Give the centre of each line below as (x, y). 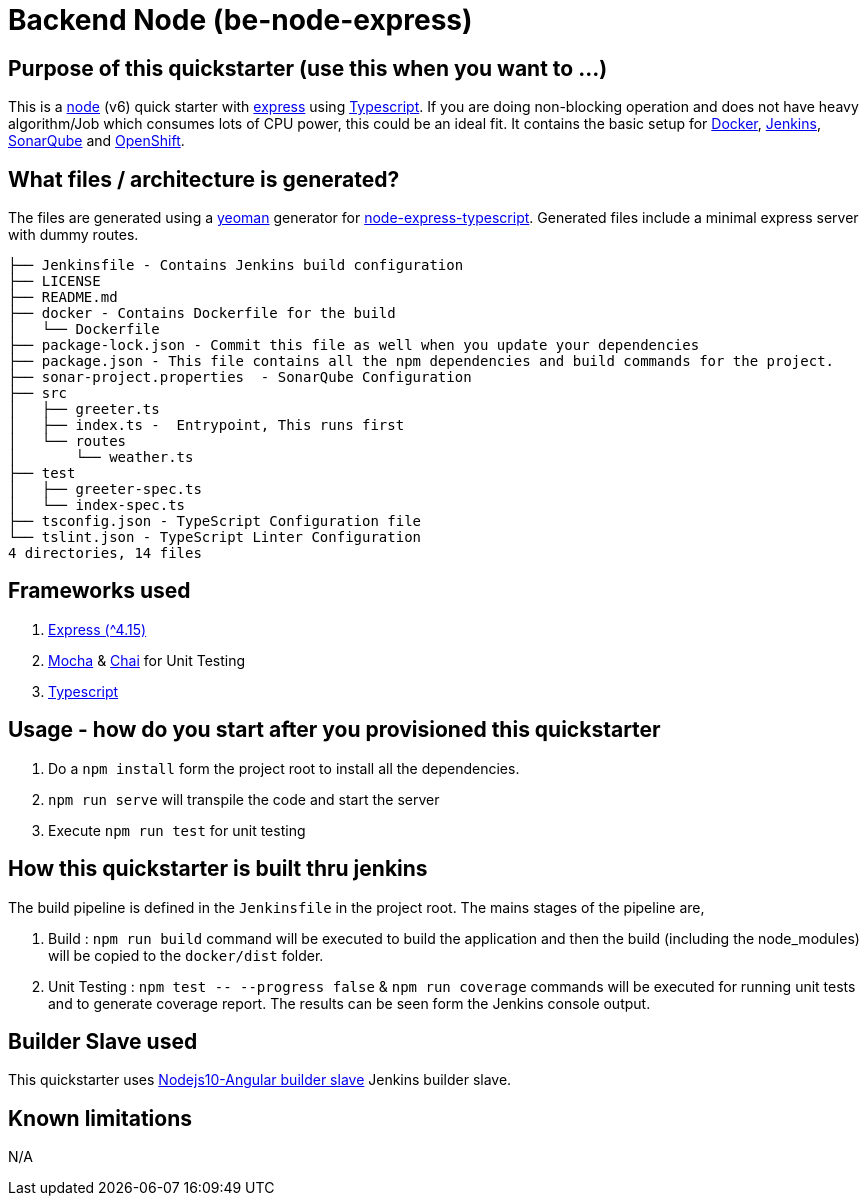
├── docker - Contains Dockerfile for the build (202, 313)
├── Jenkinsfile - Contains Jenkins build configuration (236, 265)
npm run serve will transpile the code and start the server (244, 799)
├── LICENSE (54, 281)
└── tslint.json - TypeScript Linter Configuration (215, 537)
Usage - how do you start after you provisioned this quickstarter (334, 730)
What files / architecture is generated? (204, 179)
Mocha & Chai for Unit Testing (147, 660)
